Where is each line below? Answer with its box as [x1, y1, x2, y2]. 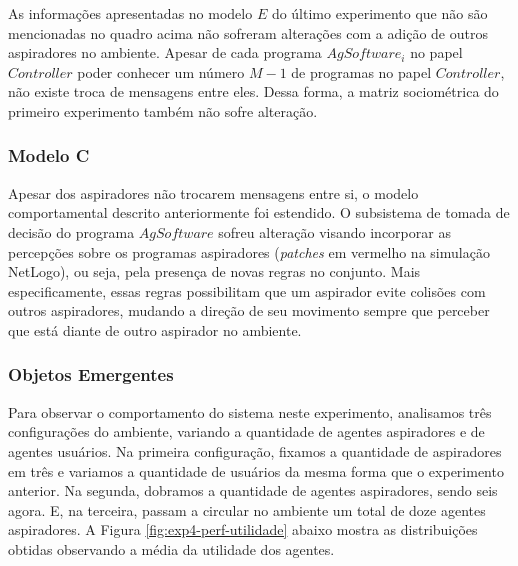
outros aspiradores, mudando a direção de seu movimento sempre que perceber [8, 300, 490, 321]
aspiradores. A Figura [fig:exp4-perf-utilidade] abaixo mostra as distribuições [8, 519, 478, 540]
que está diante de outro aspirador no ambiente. [8, 319, 302, 340]
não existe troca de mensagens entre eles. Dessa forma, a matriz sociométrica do [8, 81, 499, 102]
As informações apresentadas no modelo [8, 3, 253, 23]
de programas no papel [291, 61, 432, 82]
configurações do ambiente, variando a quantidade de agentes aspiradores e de [8, 421, 485, 442]
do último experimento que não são [271, 3, 488, 23]
